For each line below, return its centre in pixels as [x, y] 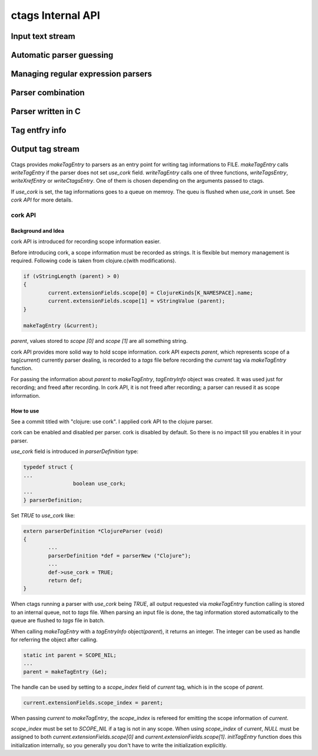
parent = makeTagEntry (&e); [65, 671]
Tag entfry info [39, 131]
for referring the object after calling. [54, 639]
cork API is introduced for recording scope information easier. [86, 242]
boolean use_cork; [99, 483]
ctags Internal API [55, 15]
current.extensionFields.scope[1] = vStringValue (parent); [137, 301]
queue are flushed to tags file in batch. [58, 620]
